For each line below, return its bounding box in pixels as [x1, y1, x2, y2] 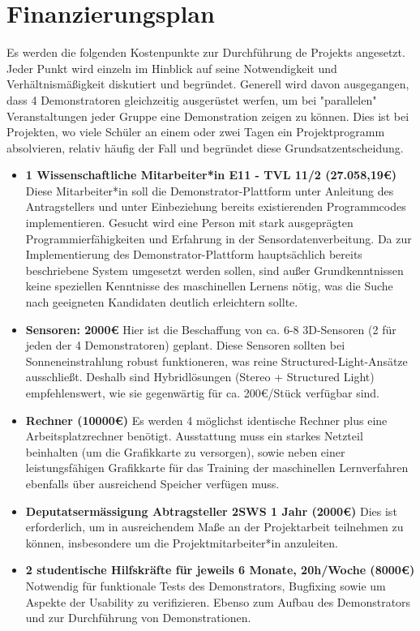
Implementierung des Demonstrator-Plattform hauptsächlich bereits [25, 246, 362, 263]
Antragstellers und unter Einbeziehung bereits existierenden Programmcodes [25, 198, 406, 215]
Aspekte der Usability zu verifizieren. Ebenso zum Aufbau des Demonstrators [25, 593, 411, 610]
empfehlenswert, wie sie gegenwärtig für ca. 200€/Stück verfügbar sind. [25, 384, 379, 401]
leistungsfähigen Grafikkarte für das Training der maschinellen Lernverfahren [25, 459, 409, 476]
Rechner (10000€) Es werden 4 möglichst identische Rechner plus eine [25, 411, 388, 428]
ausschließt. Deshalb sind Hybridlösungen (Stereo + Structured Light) [25, 368, 375, 385]
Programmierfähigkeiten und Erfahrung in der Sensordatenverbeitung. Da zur [25, 230, 412, 247]
